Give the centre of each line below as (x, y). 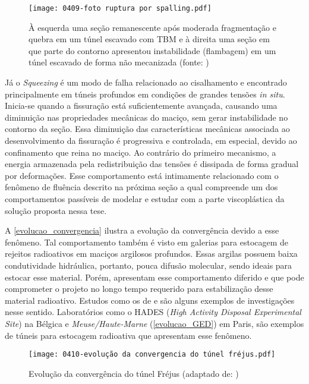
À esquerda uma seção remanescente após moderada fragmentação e (152, 27)
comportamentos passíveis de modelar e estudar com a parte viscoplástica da (145, 198)
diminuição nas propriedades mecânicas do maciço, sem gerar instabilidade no (146, 117)
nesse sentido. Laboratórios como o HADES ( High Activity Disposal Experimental (153, 312)
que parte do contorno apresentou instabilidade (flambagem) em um (152, 50)
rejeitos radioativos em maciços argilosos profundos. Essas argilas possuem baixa (151, 254)
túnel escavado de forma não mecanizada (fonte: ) (119, 62)
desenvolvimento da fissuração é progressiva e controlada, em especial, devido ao (151, 140)
